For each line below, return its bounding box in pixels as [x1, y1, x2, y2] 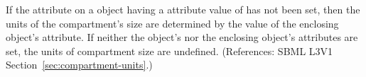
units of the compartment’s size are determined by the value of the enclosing [6, 16, 339, 30]
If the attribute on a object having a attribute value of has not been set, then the [6, 2, 360, 16]
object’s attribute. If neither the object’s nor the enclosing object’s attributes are [6, 30, 358, 45]
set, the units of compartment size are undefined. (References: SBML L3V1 [6, 43, 333, 58]
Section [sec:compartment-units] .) [6, 57, 153, 72]
